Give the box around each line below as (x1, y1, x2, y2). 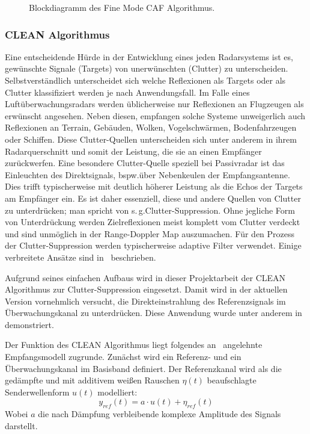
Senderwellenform (5, 385, 70, 398)
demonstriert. (5, 318, 54, 330)
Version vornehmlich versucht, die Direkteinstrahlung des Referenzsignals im (5, 294, 286, 307)
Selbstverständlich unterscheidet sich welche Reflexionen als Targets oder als (5, 74, 286, 86)
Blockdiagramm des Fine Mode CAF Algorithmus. (29, 1, 215, 13)
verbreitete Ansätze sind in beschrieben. (5, 250, 156, 263)
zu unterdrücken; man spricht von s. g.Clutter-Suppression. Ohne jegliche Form (5, 203, 295, 216)
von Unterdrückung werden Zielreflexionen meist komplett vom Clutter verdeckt (5, 215, 300, 228)
